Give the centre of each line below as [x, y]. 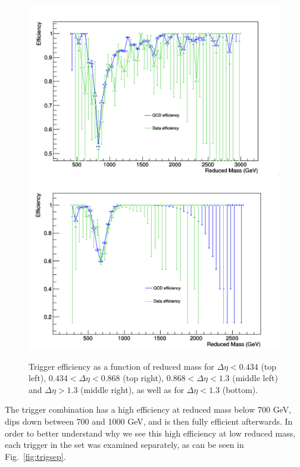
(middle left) [255, 378]
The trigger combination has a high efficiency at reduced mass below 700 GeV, [148, 409]
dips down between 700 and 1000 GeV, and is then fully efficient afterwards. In [149, 421]
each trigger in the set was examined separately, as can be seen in [124, 445]
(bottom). [240, 389]
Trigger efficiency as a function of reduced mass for [121, 366]
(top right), [143, 378]
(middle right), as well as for [132, 389]
